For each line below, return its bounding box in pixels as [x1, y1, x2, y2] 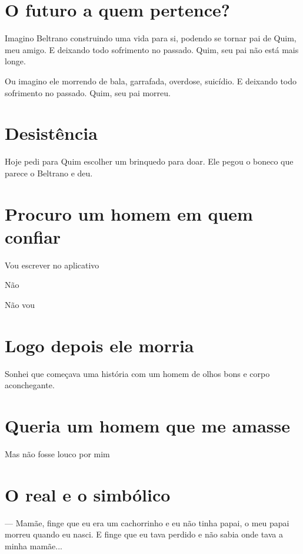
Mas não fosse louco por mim [5, 447, 110, 460]
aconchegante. [5, 379, 55, 391]
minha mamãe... [5, 539, 62, 552]
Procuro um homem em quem [5, 201, 253, 225]
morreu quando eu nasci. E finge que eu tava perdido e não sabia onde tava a [5, 528, 283, 540]
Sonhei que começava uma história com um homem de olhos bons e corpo [5, 367, 270, 379]
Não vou [5, 298, 35, 310]
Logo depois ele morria [5, 333, 194, 357]
